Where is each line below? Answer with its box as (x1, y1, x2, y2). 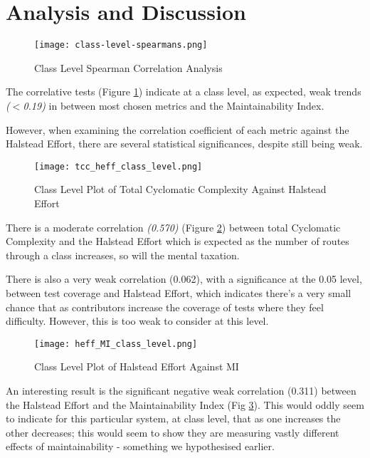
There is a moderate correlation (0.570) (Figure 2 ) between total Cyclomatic (6, 219, 341, 234)
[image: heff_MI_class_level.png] (34, 338, 198, 349)
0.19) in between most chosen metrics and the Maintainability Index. (23, 98, 324, 113)
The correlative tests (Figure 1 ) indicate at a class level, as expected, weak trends (6, 84, 361, 99)
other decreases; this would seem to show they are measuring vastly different (6, 425, 339, 439)
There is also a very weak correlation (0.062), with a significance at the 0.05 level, (6, 271, 362, 286)
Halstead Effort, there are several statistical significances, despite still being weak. (6, 136, 363, 151)
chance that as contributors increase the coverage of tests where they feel (6, 299, 324, 314)
